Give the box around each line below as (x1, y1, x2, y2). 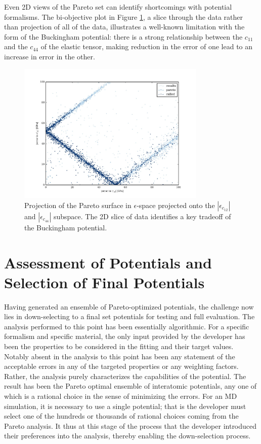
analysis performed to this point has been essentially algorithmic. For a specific (4, 321, 249, 331)
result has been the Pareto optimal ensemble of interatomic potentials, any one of (4, 381, 257, 391)
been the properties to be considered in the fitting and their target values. (4, 341, 234, 352)
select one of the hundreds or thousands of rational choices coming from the (4, 411, 239, 421)
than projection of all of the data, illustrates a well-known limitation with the (4, 21, 245, 32)
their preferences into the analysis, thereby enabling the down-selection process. (4, 430, 251, 441)
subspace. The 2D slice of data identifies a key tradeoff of (53, 211, 231, 221)
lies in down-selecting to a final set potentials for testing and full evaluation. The (4, 311, 255, 322)
